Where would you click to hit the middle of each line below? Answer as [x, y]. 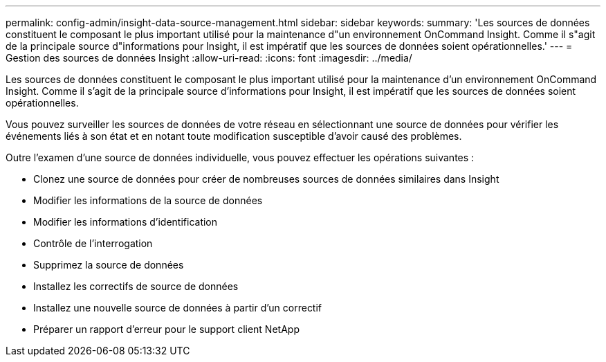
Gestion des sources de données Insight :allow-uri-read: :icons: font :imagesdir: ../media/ [209, 58]
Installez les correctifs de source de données [136, 286]
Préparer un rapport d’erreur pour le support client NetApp [166, 329]
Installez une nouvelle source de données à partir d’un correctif [178, 308]
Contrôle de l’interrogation [93, 243]
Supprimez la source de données [109, 265]
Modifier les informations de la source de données [148, 200]
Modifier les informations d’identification [126, 222]
